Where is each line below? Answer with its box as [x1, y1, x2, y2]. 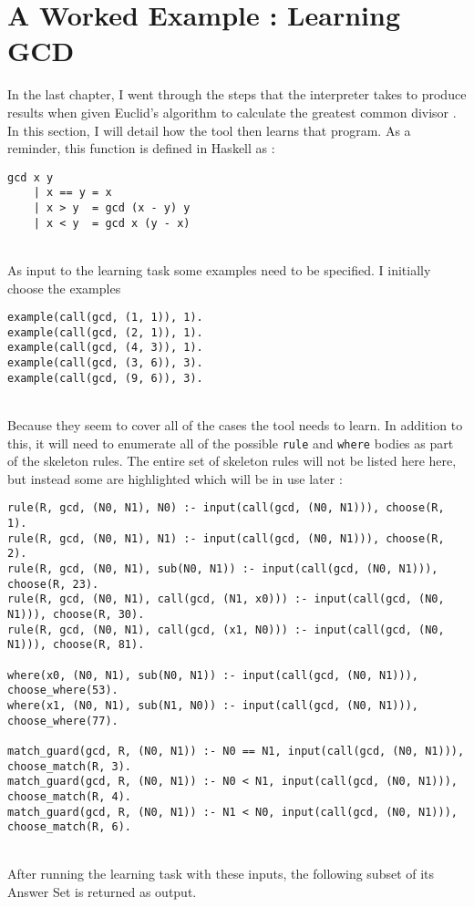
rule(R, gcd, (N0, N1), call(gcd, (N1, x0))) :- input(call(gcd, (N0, [7, 593, 445, 606]
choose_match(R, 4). [7, 789, 132, 803]
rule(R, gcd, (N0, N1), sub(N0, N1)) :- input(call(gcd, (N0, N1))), [7, 562, 438, 576]
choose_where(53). [7, 684, 118, 697]
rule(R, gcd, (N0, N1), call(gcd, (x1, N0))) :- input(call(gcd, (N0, [7, 623, 445, 636]
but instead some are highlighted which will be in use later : [7, 469, 343, 488]
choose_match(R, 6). [7, 820, 132, 834]
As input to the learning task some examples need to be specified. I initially [7, 260, 431, 279]
